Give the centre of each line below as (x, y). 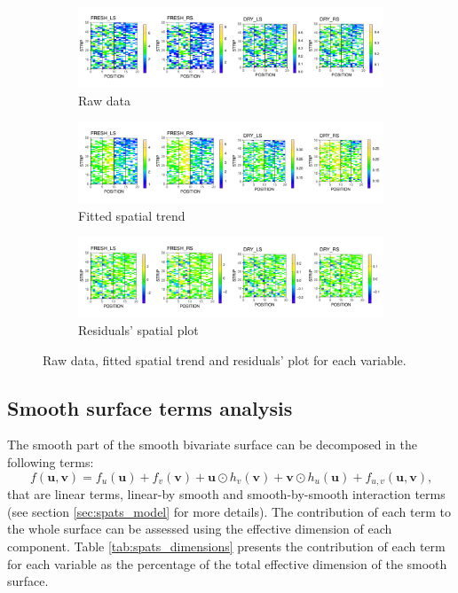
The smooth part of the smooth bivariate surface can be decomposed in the (213, 445)
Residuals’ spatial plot (138, 330)
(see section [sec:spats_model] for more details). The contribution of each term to (229, 511)
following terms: (51, 462)
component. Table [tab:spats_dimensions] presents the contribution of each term (226, 546)
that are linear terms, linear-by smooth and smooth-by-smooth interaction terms (226, 494)
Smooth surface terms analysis (150, 407)
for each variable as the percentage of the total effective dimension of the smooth (227, 563)
